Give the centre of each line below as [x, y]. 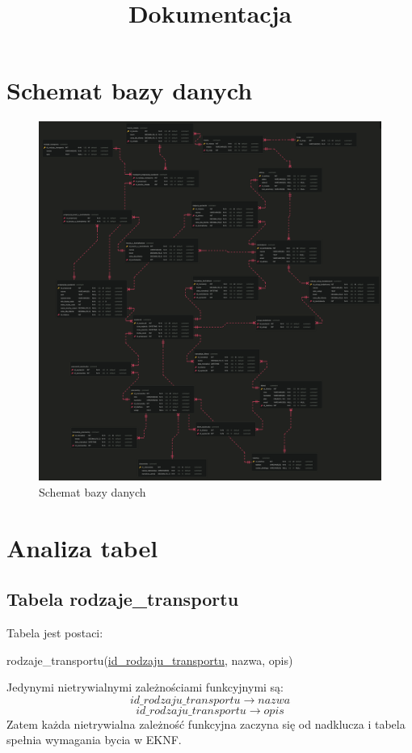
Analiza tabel [82, 547]
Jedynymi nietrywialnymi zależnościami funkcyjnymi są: [145, 687]
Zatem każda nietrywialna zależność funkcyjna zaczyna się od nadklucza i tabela [206, 723]
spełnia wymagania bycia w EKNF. [94, 740]
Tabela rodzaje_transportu [123, 599]
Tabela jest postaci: [55, 633]
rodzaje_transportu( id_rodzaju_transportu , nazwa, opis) [150, 660]
